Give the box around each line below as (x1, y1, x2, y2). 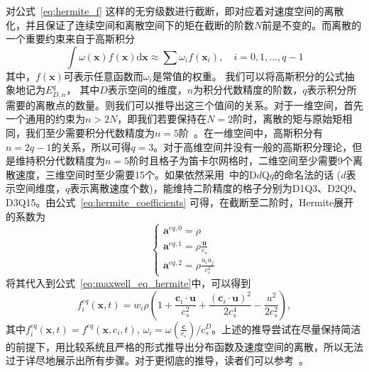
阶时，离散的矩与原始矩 (233, 111, 343, 126)
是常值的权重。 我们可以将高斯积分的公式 (152, 68, 345, 83)
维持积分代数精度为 (15, 153, 105, 168)
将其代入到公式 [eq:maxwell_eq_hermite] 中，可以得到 (6, 275, 251, 290)
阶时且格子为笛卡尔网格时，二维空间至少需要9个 (129, 153, 353, 168)
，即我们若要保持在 (117, 111, 207, 126)
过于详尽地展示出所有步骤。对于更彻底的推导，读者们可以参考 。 (6, 353, 309, 368)
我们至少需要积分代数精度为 (25, 125, 155, 140)
